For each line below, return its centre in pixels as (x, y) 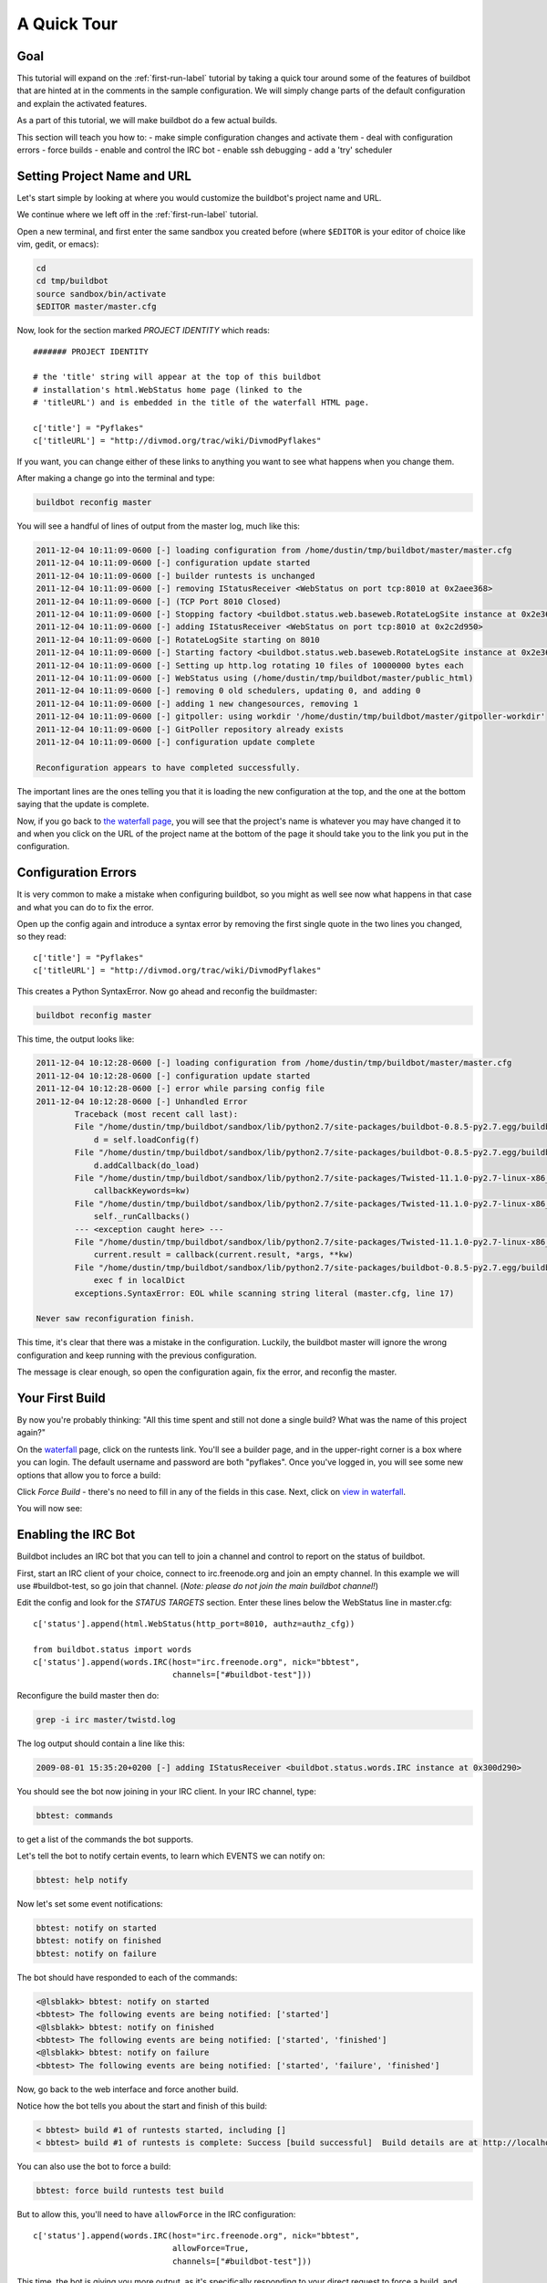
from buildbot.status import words (113, 1649)
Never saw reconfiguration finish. (115, 1319)
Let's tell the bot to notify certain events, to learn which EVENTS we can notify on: (171, 1856)
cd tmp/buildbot (72, 281)
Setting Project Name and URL (104, 176)
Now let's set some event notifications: (90, 1904)
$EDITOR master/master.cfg (96, 307)
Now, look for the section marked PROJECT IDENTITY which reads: (144, 331)
